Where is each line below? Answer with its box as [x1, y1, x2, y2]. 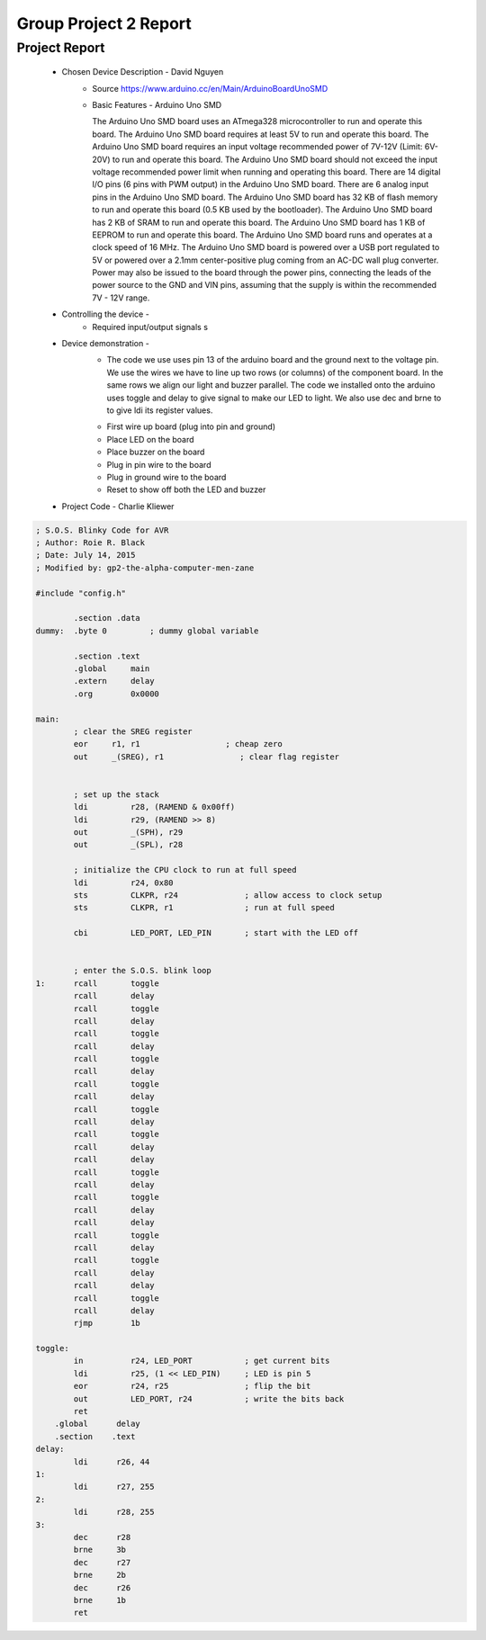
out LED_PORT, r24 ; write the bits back [73, 1394, 345, 1403]
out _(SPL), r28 [73, 839, 184, 850]
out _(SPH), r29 [73, 828, 184, 838]
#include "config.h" [35, 587, 126, 598]
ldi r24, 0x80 [73, 877, 175, 888]
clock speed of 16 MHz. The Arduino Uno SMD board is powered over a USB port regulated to [92, 242, 440, 253]
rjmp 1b [73, 1318, 141, 1329]
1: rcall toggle [35, 978, 159, 989]
